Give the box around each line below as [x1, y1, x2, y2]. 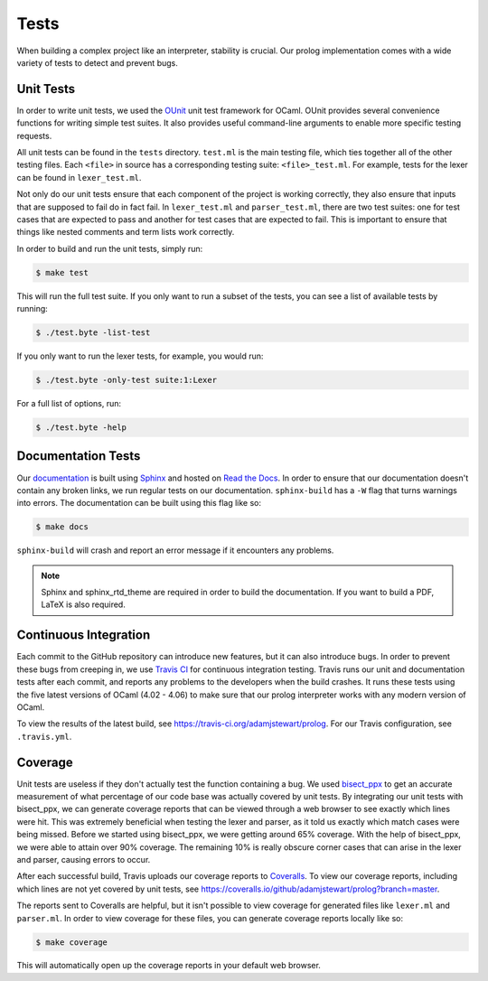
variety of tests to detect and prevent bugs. [16, 57, 178, 68]
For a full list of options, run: [16, 398, 122, 409]
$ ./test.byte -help [35, 423, 127, 433]
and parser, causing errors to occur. [16, 854, 151, 864]
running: [16, 304, 49, 314]
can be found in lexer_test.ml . [16, 172, 142, 182]
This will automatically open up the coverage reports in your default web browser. [16, 960, 321, 971]
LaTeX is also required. [41, 599, 126, 610]
